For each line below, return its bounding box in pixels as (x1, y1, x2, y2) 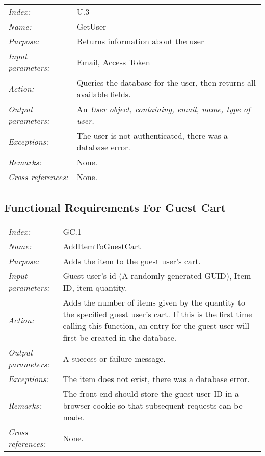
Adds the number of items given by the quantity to (63, 296, 245, 309)
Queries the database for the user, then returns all (76, 77, 256, 88)
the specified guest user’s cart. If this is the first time (63, 308, 252, 320)
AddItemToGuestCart (63, 240, 141, 252)
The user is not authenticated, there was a (76, 130, 228, 141)
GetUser (76, 20, 107, 32)
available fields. (76, 88, 131, 100)
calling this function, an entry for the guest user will (63, 320, 250, 332)
